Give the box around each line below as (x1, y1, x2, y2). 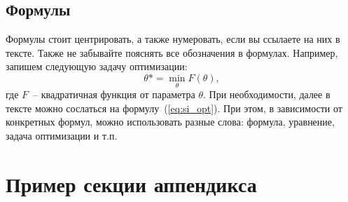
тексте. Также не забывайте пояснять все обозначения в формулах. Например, (6, 45, 338, 60)
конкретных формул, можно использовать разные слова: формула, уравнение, (6, 114, 335, 129)
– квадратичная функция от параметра (33, 87, 195, 102)
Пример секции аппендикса (6, 169, 257, 198)
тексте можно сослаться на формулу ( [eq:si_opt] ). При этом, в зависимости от (6, 100, 342, 115)
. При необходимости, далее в (203, 87, 330, 102)
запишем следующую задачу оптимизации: (6, 59, 188, 74)
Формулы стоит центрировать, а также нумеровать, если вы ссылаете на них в (6, 32, 340, 46)
